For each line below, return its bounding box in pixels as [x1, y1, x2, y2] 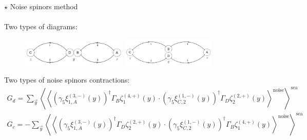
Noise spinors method [10, 1, 78, 11]
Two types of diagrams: [4, 21, 78, 32]
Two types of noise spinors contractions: [4, 74, 130, 85]
